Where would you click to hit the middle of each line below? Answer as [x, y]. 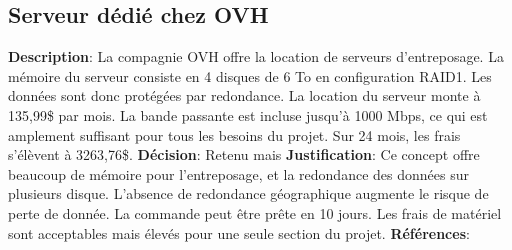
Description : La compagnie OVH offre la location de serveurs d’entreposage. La [256, 56]
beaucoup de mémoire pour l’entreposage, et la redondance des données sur [238, 173]
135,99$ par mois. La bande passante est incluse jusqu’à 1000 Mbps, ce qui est [248, 114]
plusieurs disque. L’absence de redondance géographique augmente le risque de [248, 193]
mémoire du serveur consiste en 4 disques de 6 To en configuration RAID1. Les [250, 75]
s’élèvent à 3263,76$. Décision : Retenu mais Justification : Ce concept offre [244, 154]
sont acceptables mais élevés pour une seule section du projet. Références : [239, 232]
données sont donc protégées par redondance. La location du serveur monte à [244, 95]
